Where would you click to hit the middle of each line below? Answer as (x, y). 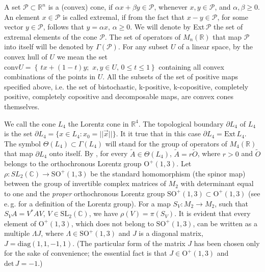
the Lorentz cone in (98, 123)
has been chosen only (227, 243)
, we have (103, 213)
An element (22, 17)
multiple (17, 233)
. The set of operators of (143, 36)
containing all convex (191, 66)
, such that (231, 203)
